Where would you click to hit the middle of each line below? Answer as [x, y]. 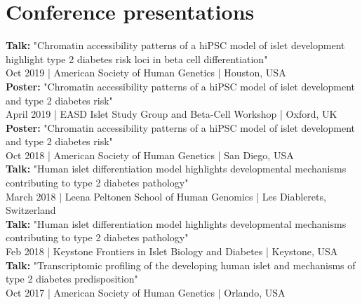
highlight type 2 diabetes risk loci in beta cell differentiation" [137, 59]
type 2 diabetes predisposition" [72, 279]
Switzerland [31, 210]
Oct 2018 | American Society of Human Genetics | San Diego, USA [150, 155]
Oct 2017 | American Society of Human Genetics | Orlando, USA [146, 292]
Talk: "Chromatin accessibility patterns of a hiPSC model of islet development [175, 45]
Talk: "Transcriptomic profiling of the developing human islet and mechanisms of [181, 265]
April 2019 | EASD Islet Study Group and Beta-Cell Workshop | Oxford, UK [172, 114]
